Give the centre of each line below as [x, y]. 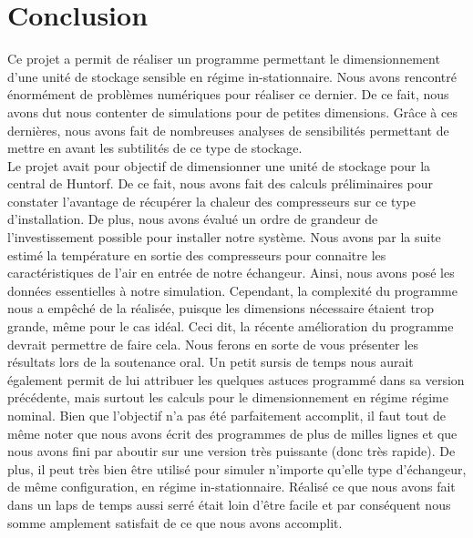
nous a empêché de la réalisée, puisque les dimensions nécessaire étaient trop [221, 308]
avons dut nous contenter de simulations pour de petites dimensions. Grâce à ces [232, 112]
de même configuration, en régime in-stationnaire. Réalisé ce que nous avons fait [231, 487]
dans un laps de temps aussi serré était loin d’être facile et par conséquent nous [229, 504]
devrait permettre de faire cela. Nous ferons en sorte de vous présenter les [213, 344]
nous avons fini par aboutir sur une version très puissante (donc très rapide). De [231, 451]
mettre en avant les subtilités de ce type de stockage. [155, 148]
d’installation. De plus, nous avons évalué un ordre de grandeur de [193, 219]
